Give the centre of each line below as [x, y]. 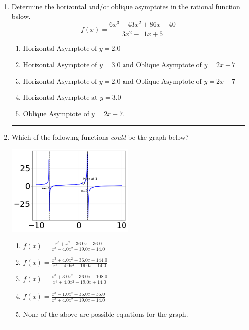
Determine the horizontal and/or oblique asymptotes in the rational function [126, 6]
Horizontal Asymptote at [60, 98]
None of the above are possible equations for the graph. [106, 315]
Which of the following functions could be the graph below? [100, 137]
